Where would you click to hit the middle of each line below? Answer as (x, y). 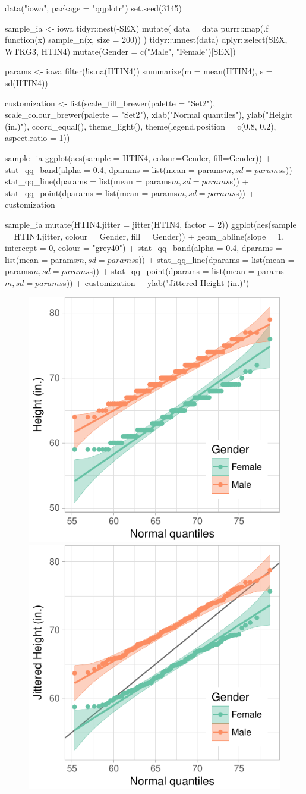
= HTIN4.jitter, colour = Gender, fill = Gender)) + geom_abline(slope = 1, (145, 236)
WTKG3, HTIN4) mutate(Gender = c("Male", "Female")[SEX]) (120, 51)
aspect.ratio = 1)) (37, 138)
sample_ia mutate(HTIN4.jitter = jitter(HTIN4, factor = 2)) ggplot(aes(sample (151, 224)
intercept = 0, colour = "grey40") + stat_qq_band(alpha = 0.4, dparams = (143, 248)
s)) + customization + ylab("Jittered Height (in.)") (156, 282)
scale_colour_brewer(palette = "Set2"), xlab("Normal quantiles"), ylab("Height (149, 114)
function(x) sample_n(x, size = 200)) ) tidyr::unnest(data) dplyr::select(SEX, (146, 40)
